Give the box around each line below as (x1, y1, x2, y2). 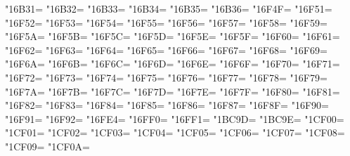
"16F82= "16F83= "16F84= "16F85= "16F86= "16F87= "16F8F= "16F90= (5, 98, 329, 112)
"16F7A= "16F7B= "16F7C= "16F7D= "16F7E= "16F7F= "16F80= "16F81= (5, 84, 340, 98)
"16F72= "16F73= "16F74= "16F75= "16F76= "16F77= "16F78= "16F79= (5, 70, 328, 84)
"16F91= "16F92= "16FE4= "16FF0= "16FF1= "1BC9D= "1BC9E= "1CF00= (5, 111, 344, 126)
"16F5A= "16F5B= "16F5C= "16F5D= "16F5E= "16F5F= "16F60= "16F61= (5, 29, 340, 44)
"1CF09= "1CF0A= (5, 138, 90, 153)
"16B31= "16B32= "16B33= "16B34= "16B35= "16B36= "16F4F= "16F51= (5, 1, 332, 15)
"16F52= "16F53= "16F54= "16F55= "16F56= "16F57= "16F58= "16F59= (5, 15, 328, 30)
